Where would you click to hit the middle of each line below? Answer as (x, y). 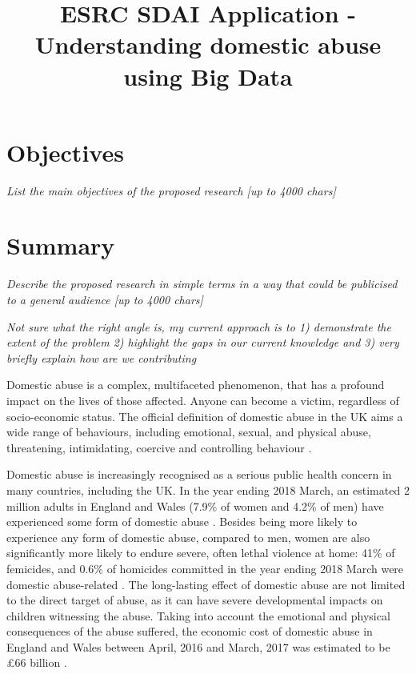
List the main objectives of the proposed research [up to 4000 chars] (171, 190)
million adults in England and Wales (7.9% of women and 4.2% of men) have (195, 505)
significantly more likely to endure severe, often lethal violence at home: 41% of (201, 553)
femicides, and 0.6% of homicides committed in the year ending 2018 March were (205, 568)
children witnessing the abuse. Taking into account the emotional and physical (198, 615)
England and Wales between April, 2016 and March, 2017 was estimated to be (198, 646)
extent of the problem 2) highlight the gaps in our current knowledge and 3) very (203, 342)
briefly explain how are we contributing (102, 357)
